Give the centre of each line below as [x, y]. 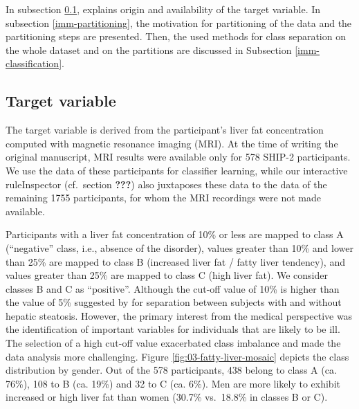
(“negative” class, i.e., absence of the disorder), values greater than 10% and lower [179, 247]
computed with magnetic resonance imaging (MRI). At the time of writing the [172, 143]
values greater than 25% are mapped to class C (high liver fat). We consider [167, 275]
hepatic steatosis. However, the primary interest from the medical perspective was [179, 315]
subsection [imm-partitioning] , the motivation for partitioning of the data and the [179, 22]
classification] [34, 63]
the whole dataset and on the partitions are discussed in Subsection [149, 49]
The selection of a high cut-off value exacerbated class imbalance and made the [173, 343]
